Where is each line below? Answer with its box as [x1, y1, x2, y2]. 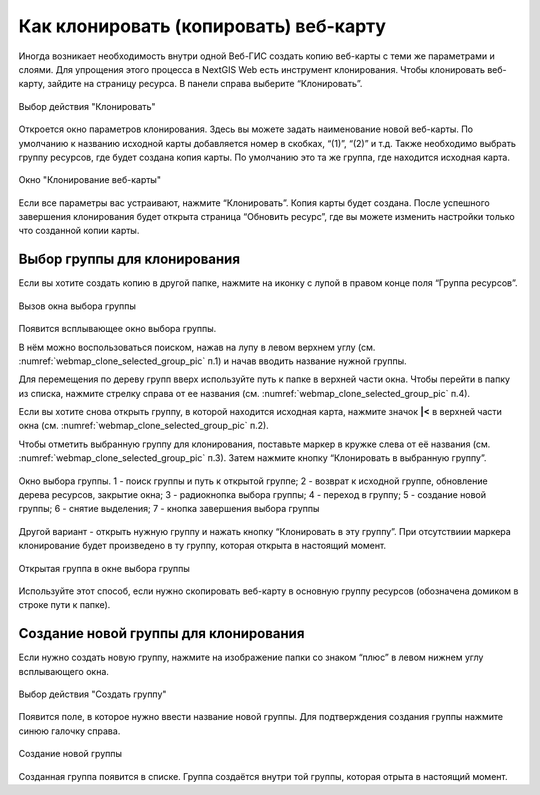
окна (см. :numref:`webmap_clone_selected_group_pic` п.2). [18, 420, 269, 432]
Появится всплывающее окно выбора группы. [18, 323, 217, 335]
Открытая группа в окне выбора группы [18, 562, 190, 574]
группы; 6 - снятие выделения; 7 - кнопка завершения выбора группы [18, 503, 320, 515]
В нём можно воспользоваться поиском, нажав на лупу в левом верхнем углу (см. [18, 341, 376, 353]
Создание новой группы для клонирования [18, 625, 305, 642]
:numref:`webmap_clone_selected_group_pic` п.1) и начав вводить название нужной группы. [18, 355, 407, 367]
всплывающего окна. [18, 665, 110, 677]
